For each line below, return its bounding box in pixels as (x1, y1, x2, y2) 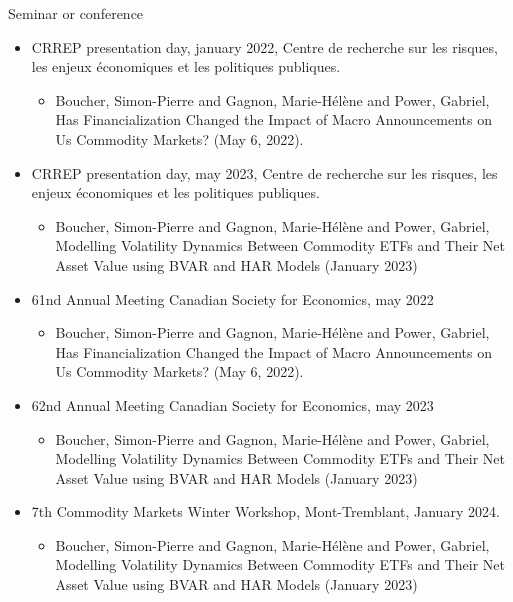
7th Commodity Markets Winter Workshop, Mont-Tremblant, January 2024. (31, 501, 500, 522)
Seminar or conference (8, 3, 144, 23)
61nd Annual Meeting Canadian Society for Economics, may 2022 (31, 288, 434, 309)
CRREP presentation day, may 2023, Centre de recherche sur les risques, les (31, 162, 498, 183)
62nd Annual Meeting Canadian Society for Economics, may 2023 (31, 394, 434, 415)
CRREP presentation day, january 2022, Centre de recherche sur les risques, (31, 36, 498, 57)
